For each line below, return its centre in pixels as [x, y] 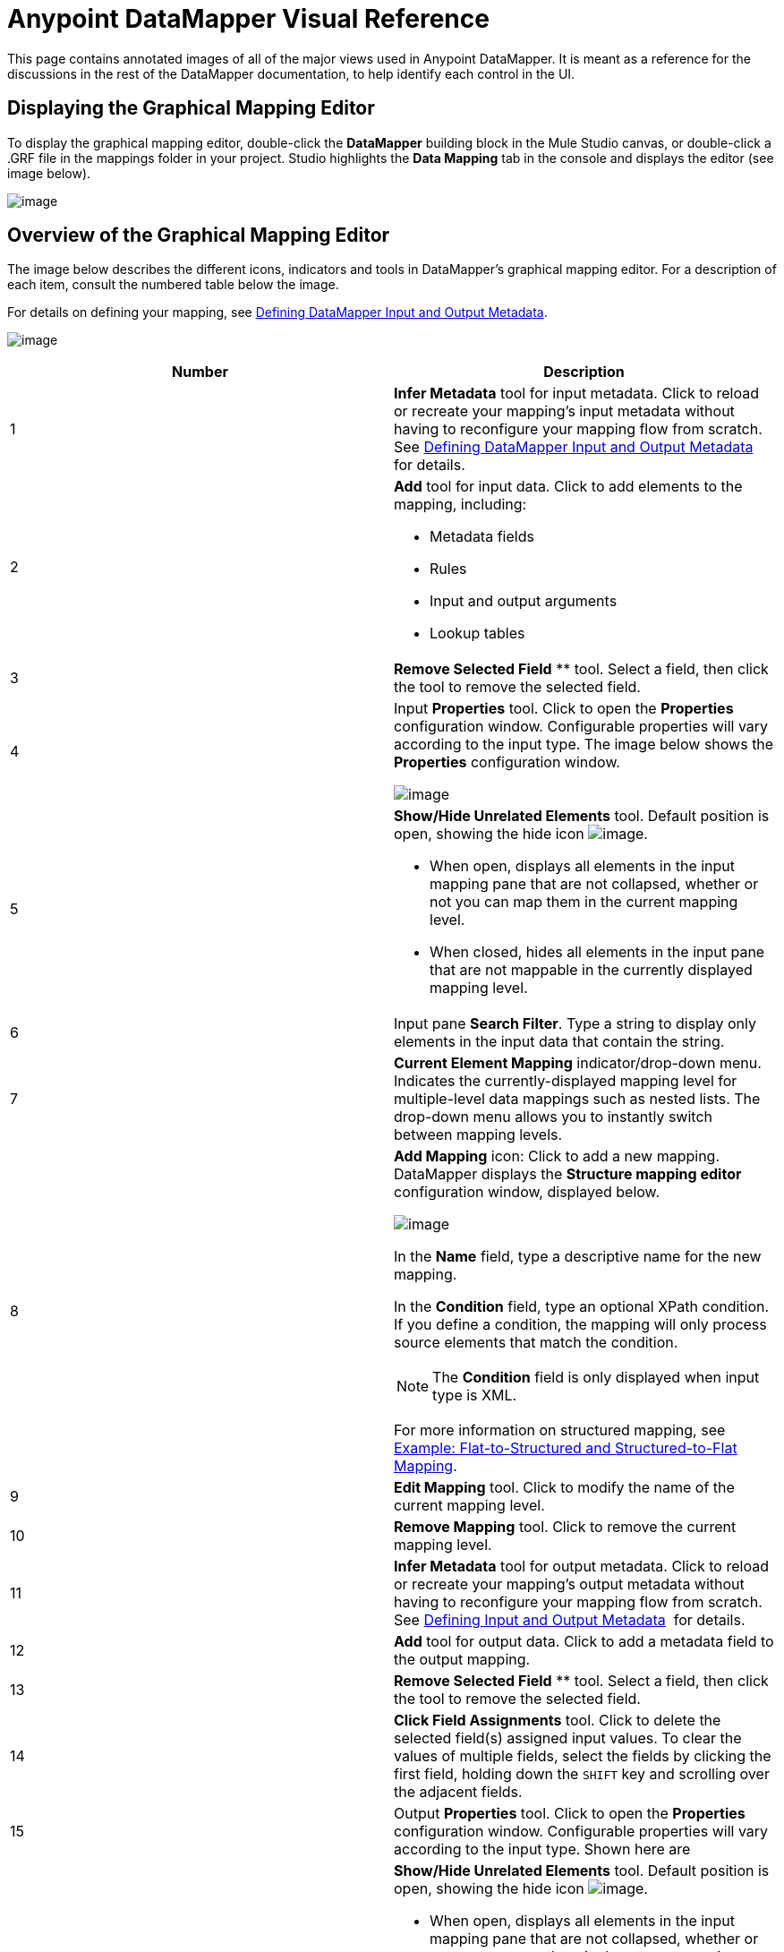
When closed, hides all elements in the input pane [597, 952]
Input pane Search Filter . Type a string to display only [575, 1024]
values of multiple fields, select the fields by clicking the [583, 1756]
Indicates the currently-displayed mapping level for [566, 1081]
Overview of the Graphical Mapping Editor [199, 235]
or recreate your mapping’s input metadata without [564, 411]
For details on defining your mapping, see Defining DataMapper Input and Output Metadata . [277, 312]
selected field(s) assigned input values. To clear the [568, 1738]
